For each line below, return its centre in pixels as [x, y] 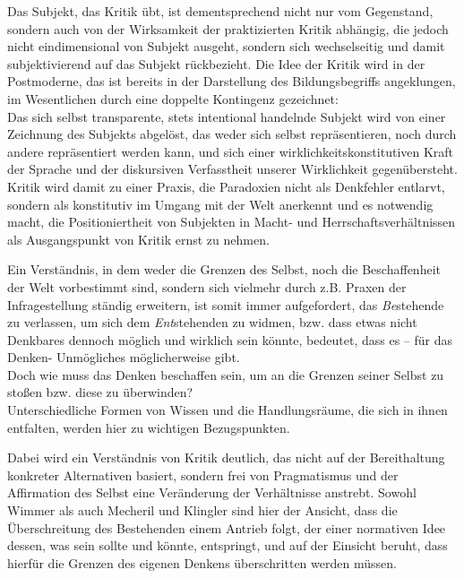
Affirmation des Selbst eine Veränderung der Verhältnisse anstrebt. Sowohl [212, 492]
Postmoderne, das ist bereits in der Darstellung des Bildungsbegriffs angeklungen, [232, 81]
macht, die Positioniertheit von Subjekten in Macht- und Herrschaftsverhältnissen [232, 222]
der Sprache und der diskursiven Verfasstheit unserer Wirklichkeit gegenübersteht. [232, 169]
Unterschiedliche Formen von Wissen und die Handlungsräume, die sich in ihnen [228, 410]
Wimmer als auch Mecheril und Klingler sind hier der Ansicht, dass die [202, 510]
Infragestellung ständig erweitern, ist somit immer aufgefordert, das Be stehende [226, 304]
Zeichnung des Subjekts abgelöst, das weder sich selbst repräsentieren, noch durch [232, 134]
